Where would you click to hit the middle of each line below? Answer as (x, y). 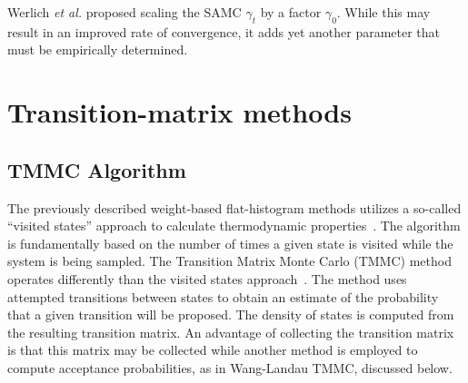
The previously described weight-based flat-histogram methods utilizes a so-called (234, 207)
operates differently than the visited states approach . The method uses (207, 278)
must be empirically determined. (98, 49)
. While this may (383, 12)
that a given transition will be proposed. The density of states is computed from (231, 314)
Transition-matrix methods (179, 112)
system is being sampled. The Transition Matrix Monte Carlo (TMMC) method (229, 261)
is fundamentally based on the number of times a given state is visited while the (230, 243)
